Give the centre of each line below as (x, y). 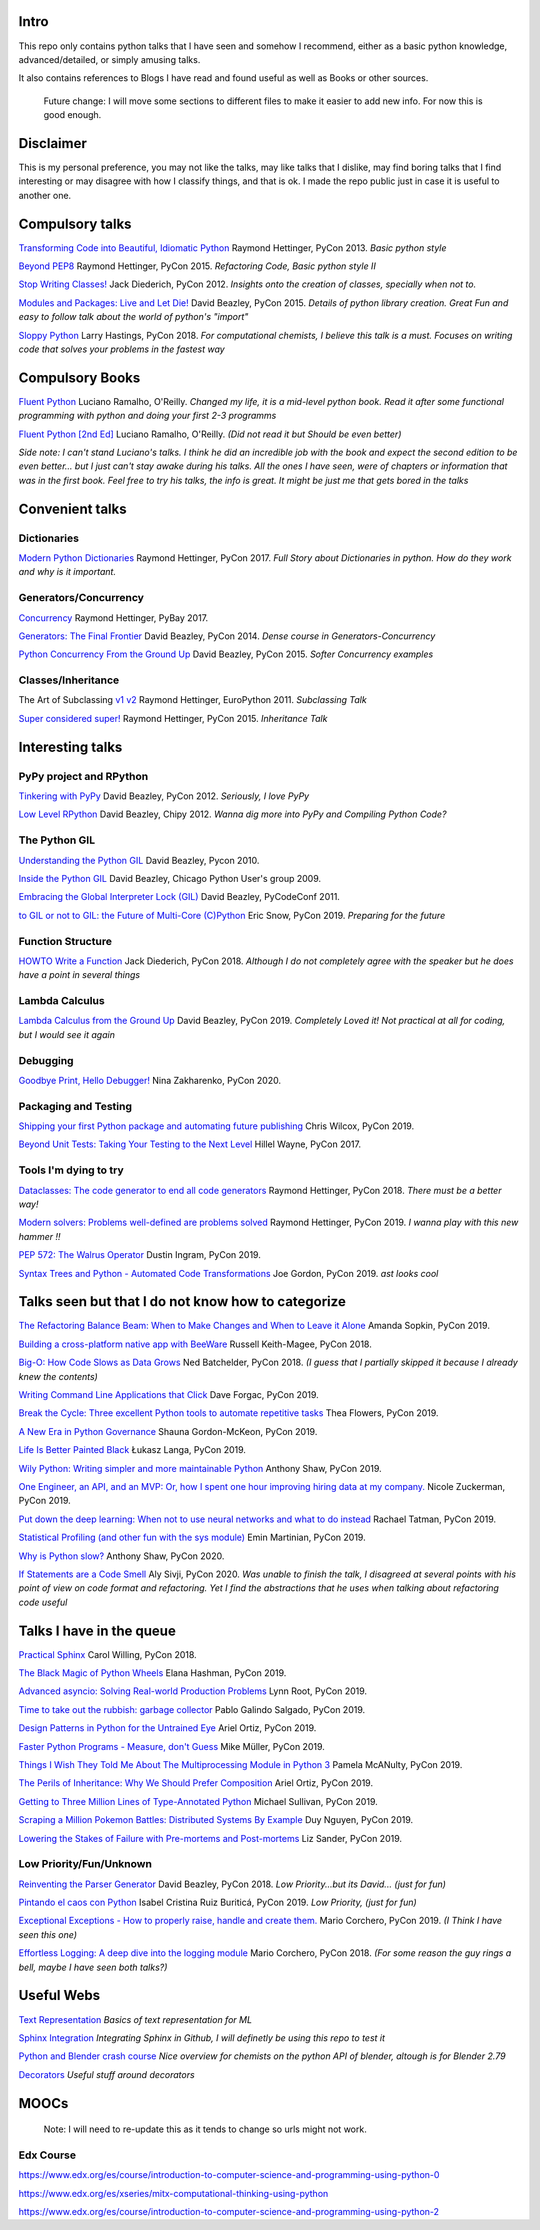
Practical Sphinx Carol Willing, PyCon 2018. (107, 1654)
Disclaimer (52, 143)
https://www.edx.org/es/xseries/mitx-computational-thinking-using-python (173, 2193)
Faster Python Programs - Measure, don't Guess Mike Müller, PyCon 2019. (171, 1746)
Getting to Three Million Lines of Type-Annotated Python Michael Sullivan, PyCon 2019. (198, 1801)
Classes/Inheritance (69, 680)
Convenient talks (72, 508)
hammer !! (39, 1236)
